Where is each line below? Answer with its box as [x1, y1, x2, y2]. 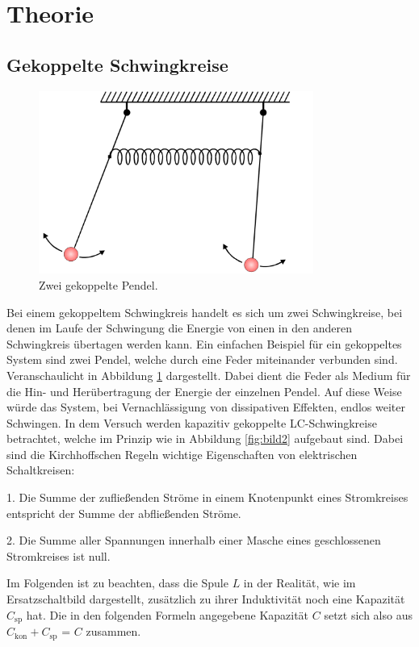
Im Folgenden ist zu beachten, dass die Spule [6, 574, 228, 591]
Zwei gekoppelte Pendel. [39, 276, 158, 293]
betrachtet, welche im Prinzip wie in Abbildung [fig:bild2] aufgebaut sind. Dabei [6, 430, 404, 447]
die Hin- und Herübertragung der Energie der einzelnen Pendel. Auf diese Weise [6, 382, 402, 399]
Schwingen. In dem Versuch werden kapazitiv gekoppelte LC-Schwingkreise [6, 414, 377, 431]
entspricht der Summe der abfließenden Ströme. [6, 504, 241, 521]
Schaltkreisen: [6, 461, 75, 478]
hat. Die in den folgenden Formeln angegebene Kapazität [26, 606, 309, 623]
